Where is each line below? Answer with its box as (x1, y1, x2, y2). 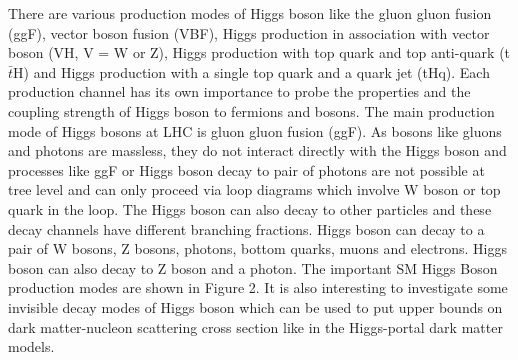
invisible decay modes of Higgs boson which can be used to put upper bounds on (8, 296, 503, 317)
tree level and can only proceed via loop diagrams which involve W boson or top (8, 179, 501, 200)
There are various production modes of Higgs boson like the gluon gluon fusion (8, 3, 492, 23)
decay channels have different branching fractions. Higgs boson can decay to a (8, 218, 485, 239)
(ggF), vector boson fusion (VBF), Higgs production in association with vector (8, 22, 490, 43)
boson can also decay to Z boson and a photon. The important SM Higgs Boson (8, 257, 498, 278)
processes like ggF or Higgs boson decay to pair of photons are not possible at (8, 159, 485, 180)
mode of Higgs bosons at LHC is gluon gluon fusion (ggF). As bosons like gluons (8, 120, 502, 141)
